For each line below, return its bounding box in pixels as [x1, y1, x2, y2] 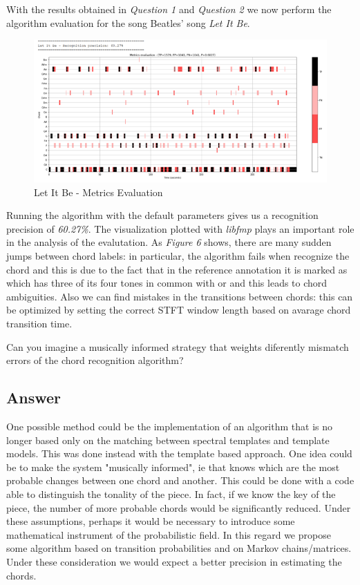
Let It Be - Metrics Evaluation [34, 184, 163, 199]
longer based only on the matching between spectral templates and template [6, 432, 330, 447]
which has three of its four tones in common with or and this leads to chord [6, 276, 328, 290]
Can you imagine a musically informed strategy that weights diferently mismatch [6, 339, 349, 354]
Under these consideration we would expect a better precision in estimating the [6, 554, 342, 568]
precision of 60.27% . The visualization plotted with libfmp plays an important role [6, 221, 354, 236]
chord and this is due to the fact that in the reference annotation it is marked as [6, 262, 348, 276]
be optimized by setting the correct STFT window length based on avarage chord [6, 303, 351, 317]
